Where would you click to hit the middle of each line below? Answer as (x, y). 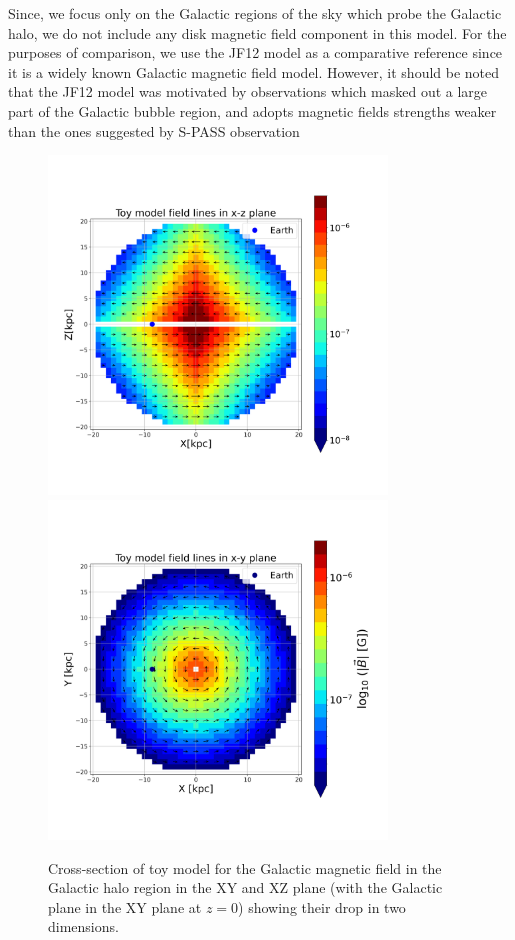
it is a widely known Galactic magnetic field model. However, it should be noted (254, 71)
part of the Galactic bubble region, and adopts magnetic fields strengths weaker (252, 110)
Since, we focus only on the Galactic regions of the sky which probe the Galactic (255, 13)
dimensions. (83, 926)
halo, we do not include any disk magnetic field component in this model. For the (257, 32)
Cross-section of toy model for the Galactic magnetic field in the (245, 867)
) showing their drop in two (322, 906)
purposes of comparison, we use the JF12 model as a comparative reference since (255, 52)
